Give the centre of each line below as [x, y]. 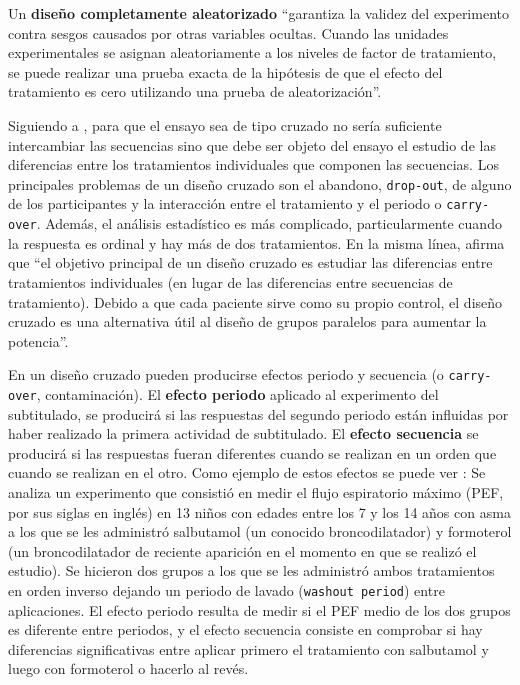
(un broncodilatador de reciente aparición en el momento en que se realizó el [242, 550]
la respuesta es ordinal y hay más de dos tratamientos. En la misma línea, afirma [256, 242]
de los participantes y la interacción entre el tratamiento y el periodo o [225, 203]
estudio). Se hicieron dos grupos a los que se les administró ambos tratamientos [251, 570]
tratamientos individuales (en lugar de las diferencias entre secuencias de [230, 281]
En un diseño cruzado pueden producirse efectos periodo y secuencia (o [226, 374]
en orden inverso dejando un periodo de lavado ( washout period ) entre [226, 589]
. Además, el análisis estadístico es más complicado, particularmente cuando [269, 223]
